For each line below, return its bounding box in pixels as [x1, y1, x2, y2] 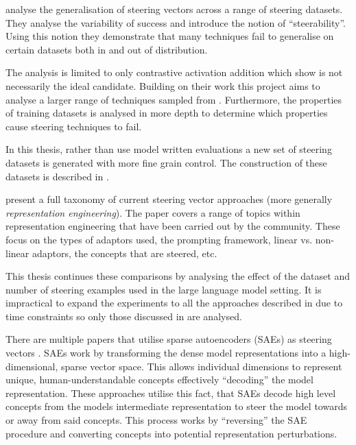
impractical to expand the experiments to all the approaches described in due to [5, 296, 343, 310]
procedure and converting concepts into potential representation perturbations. [5, 426, 337, 440]
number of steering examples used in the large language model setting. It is [5, 282, 322, 296]
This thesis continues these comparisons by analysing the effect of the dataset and [5, 269, 350, 283]
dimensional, [5, 359, 58, 373]
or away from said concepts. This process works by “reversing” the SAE [5, 413, 307, 427]
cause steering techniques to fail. [5, 119, 142, 133]
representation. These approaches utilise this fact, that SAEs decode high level [5, 385, 336, 400]
